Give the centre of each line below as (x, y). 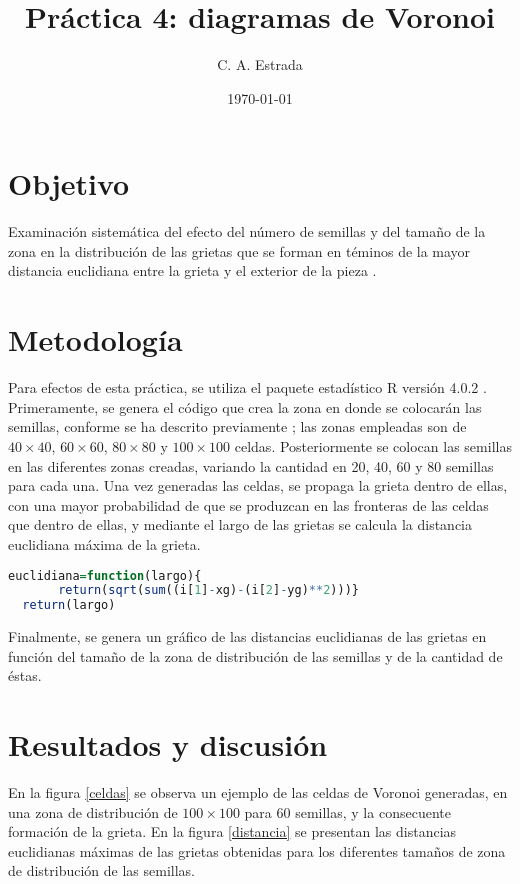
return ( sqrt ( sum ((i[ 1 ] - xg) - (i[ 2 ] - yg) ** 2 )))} (208, 590)
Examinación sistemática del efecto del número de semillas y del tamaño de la (247, 231)
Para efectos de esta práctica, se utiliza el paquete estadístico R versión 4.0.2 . (247, 387)
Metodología (95, 339)
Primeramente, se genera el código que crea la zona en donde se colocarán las (245, 406)
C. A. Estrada (260, 64)
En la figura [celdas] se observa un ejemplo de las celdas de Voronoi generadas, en (258, 792)
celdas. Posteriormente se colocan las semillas (373, 445)
